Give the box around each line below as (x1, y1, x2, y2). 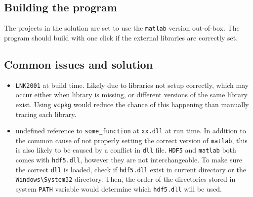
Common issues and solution (4, 56, 153, 72)
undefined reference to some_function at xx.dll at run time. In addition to (15, 125, 246, 136)
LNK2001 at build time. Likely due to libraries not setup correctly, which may (15, 79, 249, 90)
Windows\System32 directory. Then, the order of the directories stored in (15, 174, 236, 184)
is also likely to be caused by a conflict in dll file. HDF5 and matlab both (15, 145, 236, 155)
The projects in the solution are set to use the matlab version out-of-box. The (4, 23, 240, 33)
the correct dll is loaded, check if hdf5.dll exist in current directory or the (15, 164, 246, 174)
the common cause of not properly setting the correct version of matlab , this (15, 135, 248, 145)
